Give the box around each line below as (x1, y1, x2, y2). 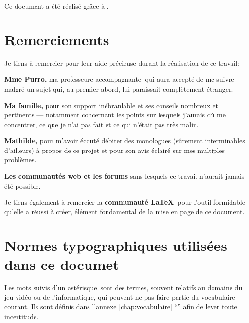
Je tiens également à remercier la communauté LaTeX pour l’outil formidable (4, 197, 245, 207)
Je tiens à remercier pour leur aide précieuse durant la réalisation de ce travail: (4, 57, 239, 68)
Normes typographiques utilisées (4, 235, 228, 255)
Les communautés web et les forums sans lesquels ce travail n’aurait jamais (4, 171, 245, 181)
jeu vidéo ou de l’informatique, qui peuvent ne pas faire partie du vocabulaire (4, 292, 235, 302)
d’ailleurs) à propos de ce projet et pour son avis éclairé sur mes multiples (4, 145, 225, 155)
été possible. (4, 180, 41, 190)
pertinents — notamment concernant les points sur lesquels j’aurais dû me (4, 110, 226, 120)
